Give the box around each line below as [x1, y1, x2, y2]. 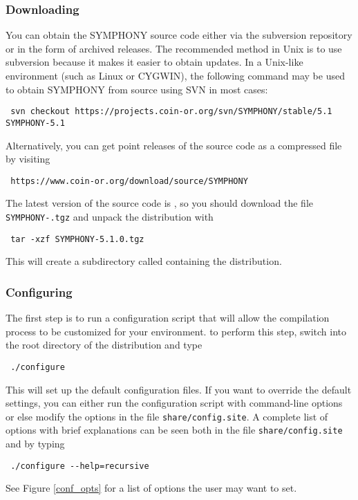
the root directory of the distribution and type [6, 337, 202, 352]
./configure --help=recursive [10, 461, 149, 471]
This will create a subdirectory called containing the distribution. [6, 254, 282, 268]
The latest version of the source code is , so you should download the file [6, 196, 314, 210]
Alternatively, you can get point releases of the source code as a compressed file [6, 138, 342, 152]
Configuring [6, 283, 73, 300]
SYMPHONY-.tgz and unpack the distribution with [6, 209, 214, 223]
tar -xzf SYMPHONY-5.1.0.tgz [10, 234, 144, 244]
